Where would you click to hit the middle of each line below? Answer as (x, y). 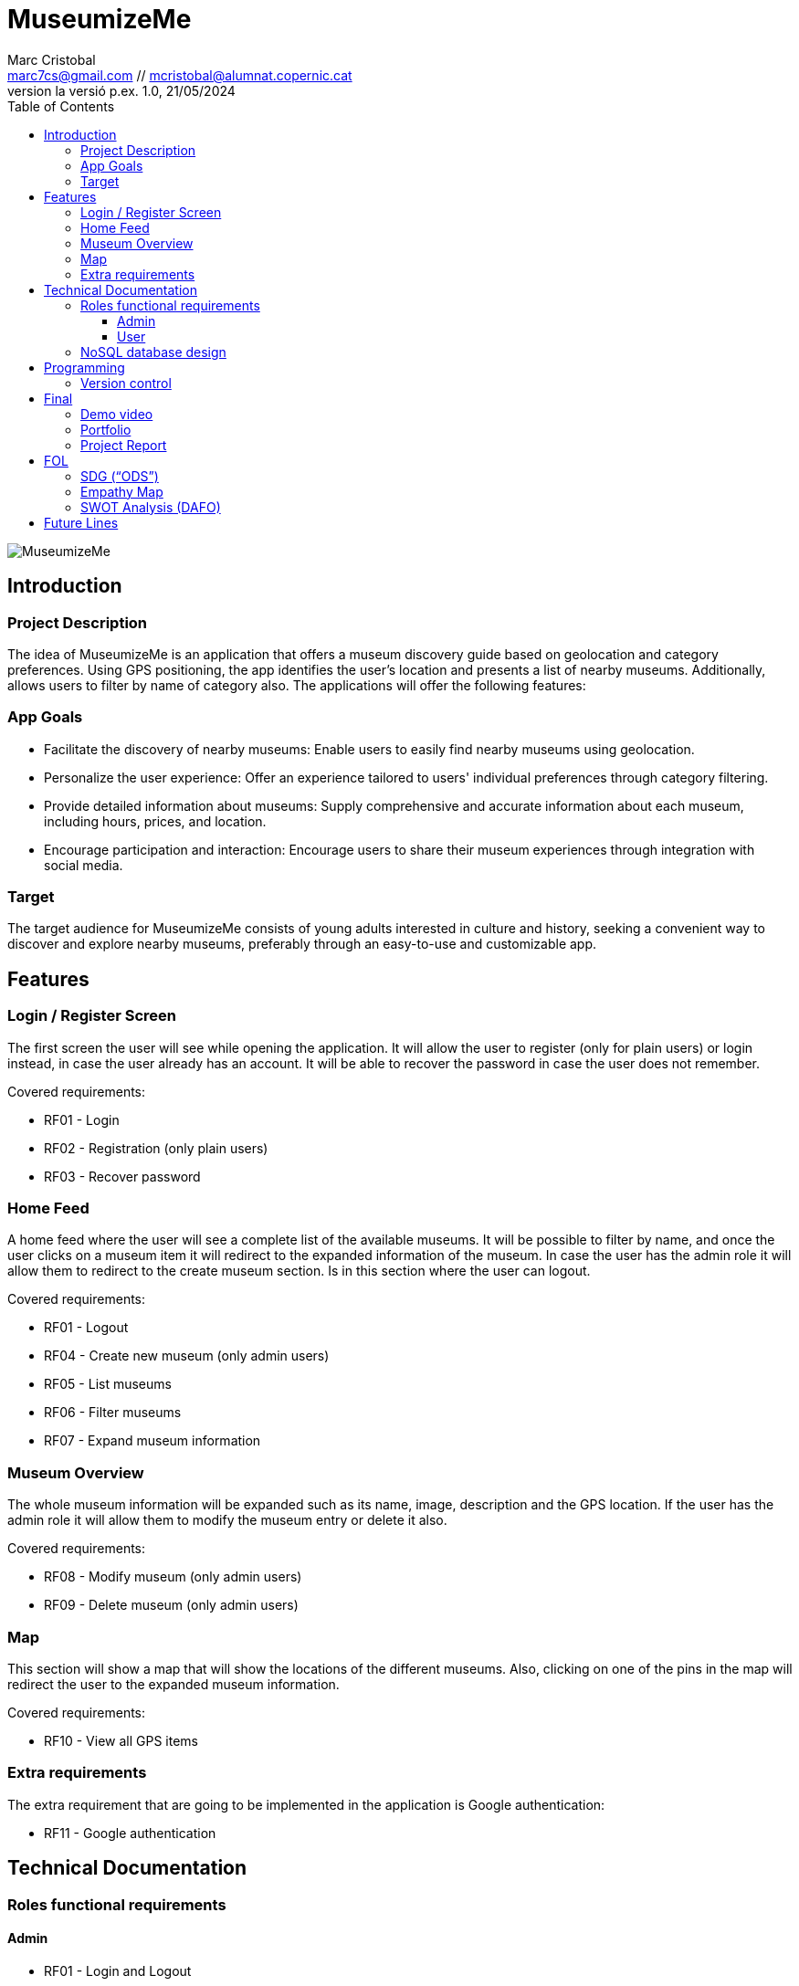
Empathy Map (122, 491)
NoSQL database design (153, 352)
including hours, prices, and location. (155, 821)
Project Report (124, 445)
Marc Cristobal (52, 59)
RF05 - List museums (108, 1384)
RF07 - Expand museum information (152, 1441)
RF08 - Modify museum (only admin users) (173, 1577)
